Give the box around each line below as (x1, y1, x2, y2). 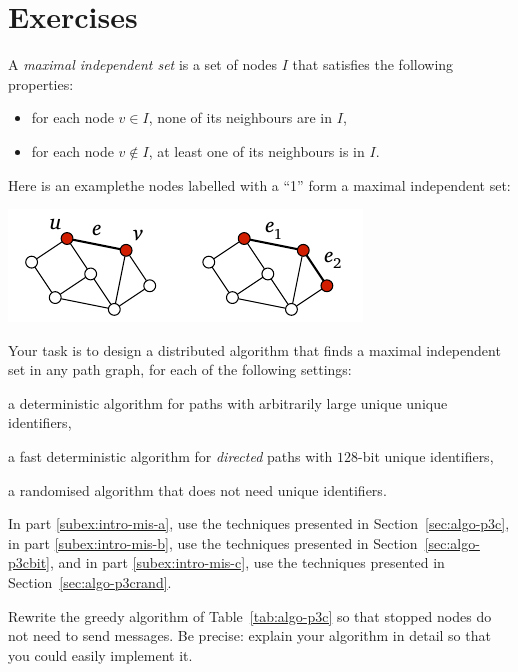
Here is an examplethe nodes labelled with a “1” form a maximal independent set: (8, 174, 511, 195)
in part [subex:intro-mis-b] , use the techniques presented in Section (8, 532, 418, 553)
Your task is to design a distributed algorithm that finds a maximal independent (8, 339, 501, 360)
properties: (8, 73, 74, 94)
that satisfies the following (292, 54, 454, 75)
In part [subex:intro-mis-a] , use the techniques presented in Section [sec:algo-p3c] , (8, 513, 510, 534)
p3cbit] (8, 552, 51, 573)
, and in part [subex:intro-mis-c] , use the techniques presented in (50, 552, 445, 573)
